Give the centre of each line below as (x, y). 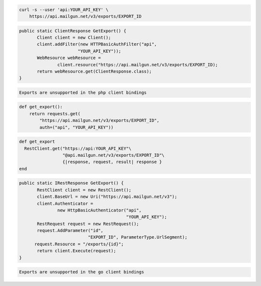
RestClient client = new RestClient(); (84, 190)
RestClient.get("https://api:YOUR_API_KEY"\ (78, 148)
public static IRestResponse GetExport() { (72, 183)
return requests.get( (55, 113)
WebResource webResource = (69, 58)
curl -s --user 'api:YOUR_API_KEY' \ (64, 9)
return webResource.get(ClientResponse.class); (94, 71)
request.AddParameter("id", (70, 231)
